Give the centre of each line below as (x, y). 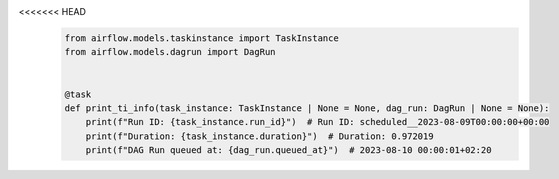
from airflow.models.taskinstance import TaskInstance (201, 38)
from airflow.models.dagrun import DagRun (170, 52)
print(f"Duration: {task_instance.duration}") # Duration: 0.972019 (259, 136)
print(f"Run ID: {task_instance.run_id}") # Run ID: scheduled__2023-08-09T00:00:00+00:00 (317, 122)
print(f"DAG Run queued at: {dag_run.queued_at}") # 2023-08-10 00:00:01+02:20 (288, 150)
